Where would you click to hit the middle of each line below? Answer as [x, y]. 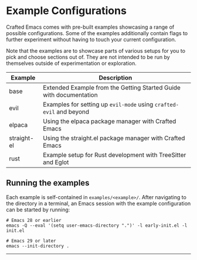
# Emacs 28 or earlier [34, 220]
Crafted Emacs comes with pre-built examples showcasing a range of [90, 27]
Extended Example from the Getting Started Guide [112, 87]
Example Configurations [67, 11]
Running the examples [48, 183]
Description [116, 77]
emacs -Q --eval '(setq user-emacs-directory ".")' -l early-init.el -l [97, 225]
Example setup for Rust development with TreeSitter [115, 155]
